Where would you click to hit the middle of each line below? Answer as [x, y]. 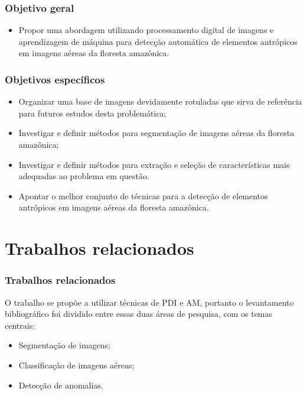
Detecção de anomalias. [61, 385]
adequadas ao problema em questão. [84, 176]
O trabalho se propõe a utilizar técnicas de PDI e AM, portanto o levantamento [149, 302]
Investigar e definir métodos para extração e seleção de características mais [154, 164]
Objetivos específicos [55, 79]
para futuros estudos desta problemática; [92, 113]
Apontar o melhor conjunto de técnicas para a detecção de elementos [143, 195]
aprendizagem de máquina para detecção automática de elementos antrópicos [158, 41]
